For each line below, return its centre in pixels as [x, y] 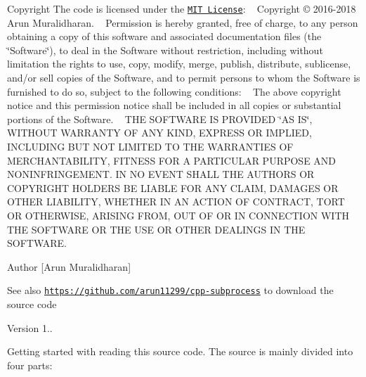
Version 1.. [30, 327]
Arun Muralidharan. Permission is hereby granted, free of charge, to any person [183, 22]
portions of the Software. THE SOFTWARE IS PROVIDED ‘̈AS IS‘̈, [160, 119]
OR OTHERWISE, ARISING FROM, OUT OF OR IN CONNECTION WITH [178, 215]
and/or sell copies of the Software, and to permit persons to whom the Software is [184, 78]
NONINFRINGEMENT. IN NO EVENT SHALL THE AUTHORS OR [161, 174]
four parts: [30, 365]
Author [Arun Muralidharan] [69, 266]
